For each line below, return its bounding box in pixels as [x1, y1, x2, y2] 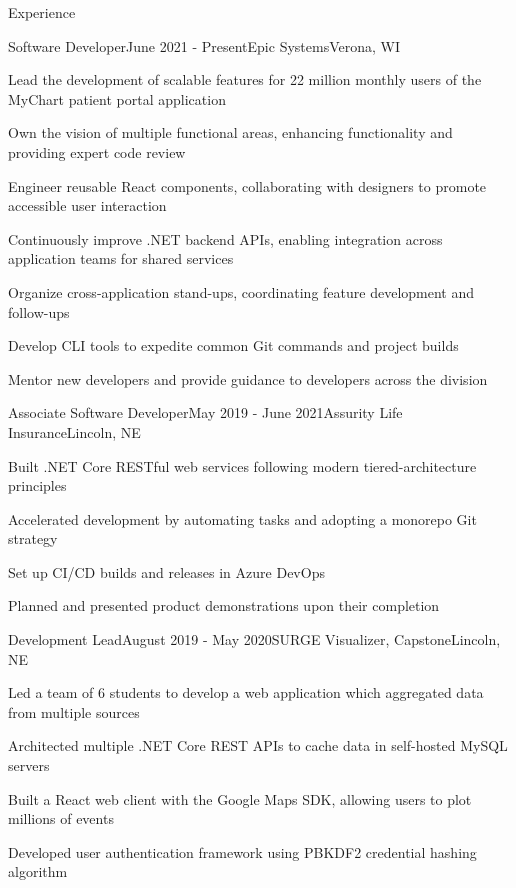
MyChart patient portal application [8, 88, 226, 109]
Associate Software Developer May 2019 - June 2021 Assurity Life [8, 402, 403, 423]
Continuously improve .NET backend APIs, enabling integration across [8, 228, 443, 249]
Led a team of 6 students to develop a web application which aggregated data [8, 682, 484, 703]
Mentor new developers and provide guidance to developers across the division [8, 368, 488, 389]
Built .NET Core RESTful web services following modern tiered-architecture [8, 455, 477, 476]
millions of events [8, 808, 114, 829]
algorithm [8, 861, 68, 882]
